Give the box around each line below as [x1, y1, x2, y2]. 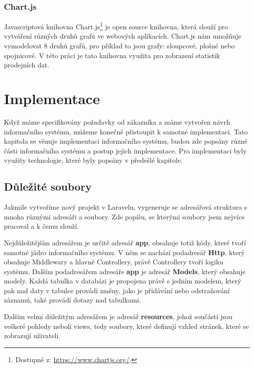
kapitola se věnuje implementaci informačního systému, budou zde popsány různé [4, 136, 248, 146]
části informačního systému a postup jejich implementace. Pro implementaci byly [4, 145, 247, 155]
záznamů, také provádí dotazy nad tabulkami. [4, 295, 141, 305]
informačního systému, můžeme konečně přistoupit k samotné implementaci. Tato [4, 126, 248, 136]
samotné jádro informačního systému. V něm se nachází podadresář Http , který [4, 247, 245, 257]
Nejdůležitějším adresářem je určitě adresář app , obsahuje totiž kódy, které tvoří [4, 237, 246, 247]
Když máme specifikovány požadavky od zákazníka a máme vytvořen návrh [4, 116, 230, 127]
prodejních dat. [4, 60, 50, 70]
